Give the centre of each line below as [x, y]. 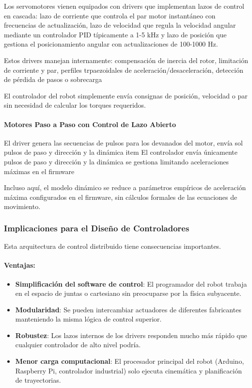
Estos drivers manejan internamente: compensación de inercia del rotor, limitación [126, 60]
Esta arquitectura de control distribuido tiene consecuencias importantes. [113, 246]
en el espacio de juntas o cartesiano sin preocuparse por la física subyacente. [128, 293]
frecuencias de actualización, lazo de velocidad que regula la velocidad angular [120, 25]
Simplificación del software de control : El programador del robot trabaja [131, 283]
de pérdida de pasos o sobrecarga [53, 79]
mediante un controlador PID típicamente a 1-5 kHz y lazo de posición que [115, 34]
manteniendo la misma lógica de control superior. [88, 319]
